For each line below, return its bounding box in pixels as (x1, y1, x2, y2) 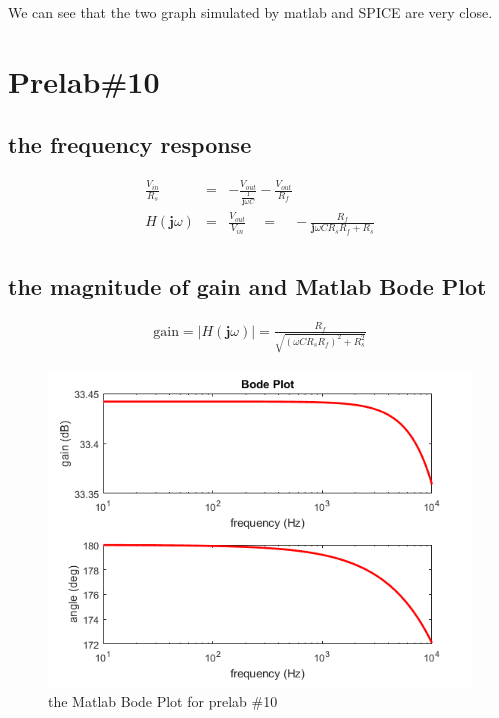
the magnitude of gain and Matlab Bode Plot (8, 271, 487, 302)
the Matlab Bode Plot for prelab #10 (48, 691, 278, 712)
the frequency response (8, 129, 252, 160)
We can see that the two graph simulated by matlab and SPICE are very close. (8, 2, 493, 22)
